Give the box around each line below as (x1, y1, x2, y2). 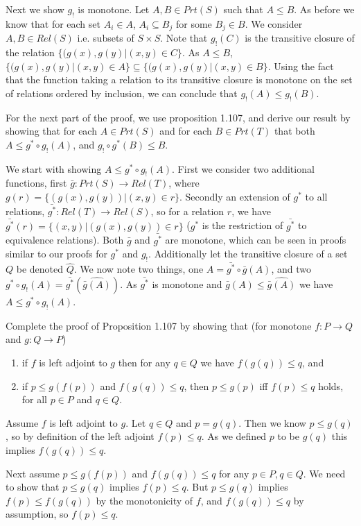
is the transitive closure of (245, 31, 355, 45)
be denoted (16, 262, 64, 276)
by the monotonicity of (96, 493, 193, 507)
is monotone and (152, 276, 222, 291)
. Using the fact (267, 58, 334, 73)
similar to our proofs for (6, 246, 107, 261)
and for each (159, 124, 212, 138)
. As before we (294, 2, 355, 16)
